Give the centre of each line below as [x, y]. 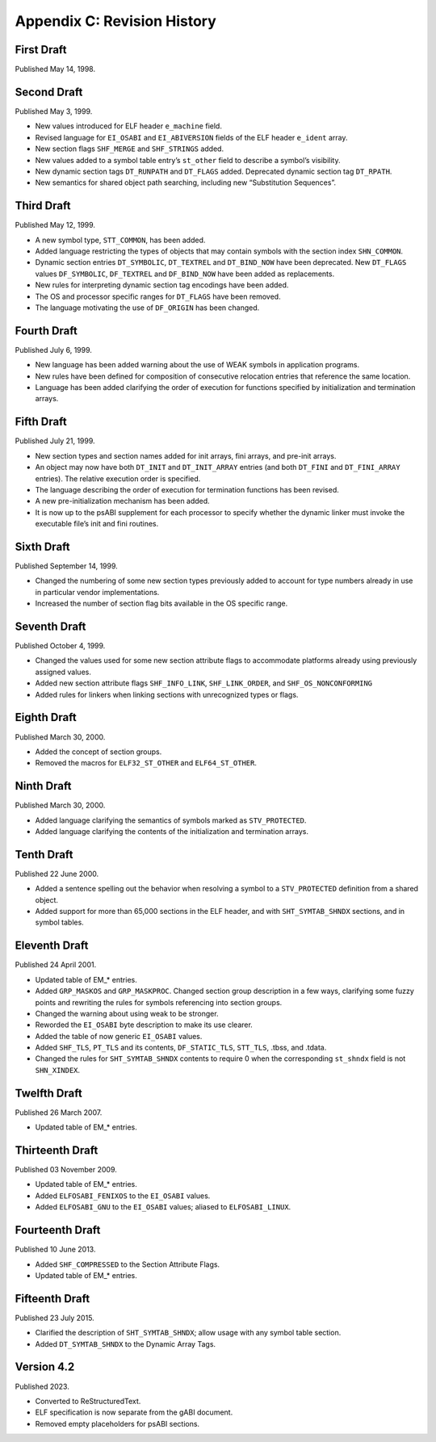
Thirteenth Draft [57, 1150]
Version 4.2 [45, 1367]
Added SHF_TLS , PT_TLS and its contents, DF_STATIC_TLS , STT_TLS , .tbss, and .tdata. [181, 1048]
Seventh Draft [50, 626]
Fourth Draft [46, 331]
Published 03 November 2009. [66, 1170]
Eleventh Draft [52, 946]
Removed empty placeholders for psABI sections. [117, 1423]
